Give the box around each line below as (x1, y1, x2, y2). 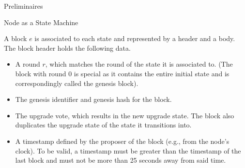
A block (4, 33, 27, 43)
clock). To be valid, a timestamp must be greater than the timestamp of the (15, 145, 241, 155)
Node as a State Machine (4, 17, 78, 27)
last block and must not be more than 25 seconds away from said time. (15, 155, 226, 165)
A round (15, 59, 40, 69)
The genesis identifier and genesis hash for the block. (15, 94, 172, 104)
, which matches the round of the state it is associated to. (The (45, 59, 233, 69)
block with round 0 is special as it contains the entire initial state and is (15, 68, 230, 78)
